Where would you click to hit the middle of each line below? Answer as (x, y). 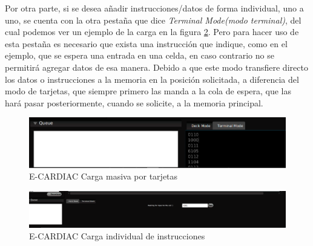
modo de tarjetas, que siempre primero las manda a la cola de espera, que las (148, 91)
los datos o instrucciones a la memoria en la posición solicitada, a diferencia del (152, 79)
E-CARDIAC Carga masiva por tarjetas (104, 176)
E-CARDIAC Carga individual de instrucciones (117, 236)
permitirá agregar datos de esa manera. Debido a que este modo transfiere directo (156, 67)
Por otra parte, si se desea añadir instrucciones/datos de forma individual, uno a (154, 8)
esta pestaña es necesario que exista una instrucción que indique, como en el (146, 43)
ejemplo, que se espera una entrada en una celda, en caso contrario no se (140, 55)
